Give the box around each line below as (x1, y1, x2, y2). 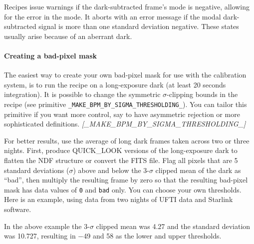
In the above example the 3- (4, 220, 90, 231)
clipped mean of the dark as (155, 164, 241, 175)
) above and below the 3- (73, 164, 149, 175)
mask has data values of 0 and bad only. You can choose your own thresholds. (4, 184, 242, 194)
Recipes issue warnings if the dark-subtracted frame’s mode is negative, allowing (4, 1, 250, 11)
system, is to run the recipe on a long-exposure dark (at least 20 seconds (4, 79, 226, 89)
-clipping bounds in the (167, 89, 238, 99)
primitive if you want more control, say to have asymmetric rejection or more (4, 108, 240, 119)
